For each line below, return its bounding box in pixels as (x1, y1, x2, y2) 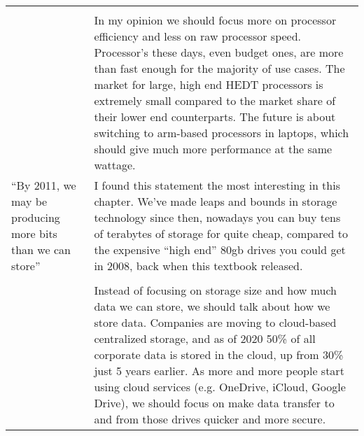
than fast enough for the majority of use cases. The (94, 60, 345, 76)
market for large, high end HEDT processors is (94, 76, 323, 92)
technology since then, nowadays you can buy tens (94, 209, 341, 225)
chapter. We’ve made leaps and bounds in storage (94, 193, 337, 209)
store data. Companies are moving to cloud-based (94, 314, 337, 330)
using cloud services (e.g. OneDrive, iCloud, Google (94, 379, 346, 395)
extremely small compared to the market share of (94, 92, 336, 108)
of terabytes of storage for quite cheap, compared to (94, 225, 348, 241)
